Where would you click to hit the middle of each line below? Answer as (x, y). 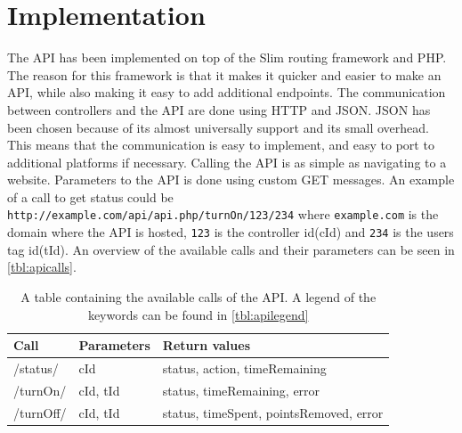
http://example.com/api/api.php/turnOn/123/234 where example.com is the (223, 214)
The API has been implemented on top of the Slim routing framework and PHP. (227, 57)
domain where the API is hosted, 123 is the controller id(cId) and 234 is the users (231, 232)
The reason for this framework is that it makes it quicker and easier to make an (224, 74)
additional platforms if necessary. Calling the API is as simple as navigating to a (227, 162)
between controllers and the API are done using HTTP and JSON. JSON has (219, 109)
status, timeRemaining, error (241, 390)
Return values (207, 345)
